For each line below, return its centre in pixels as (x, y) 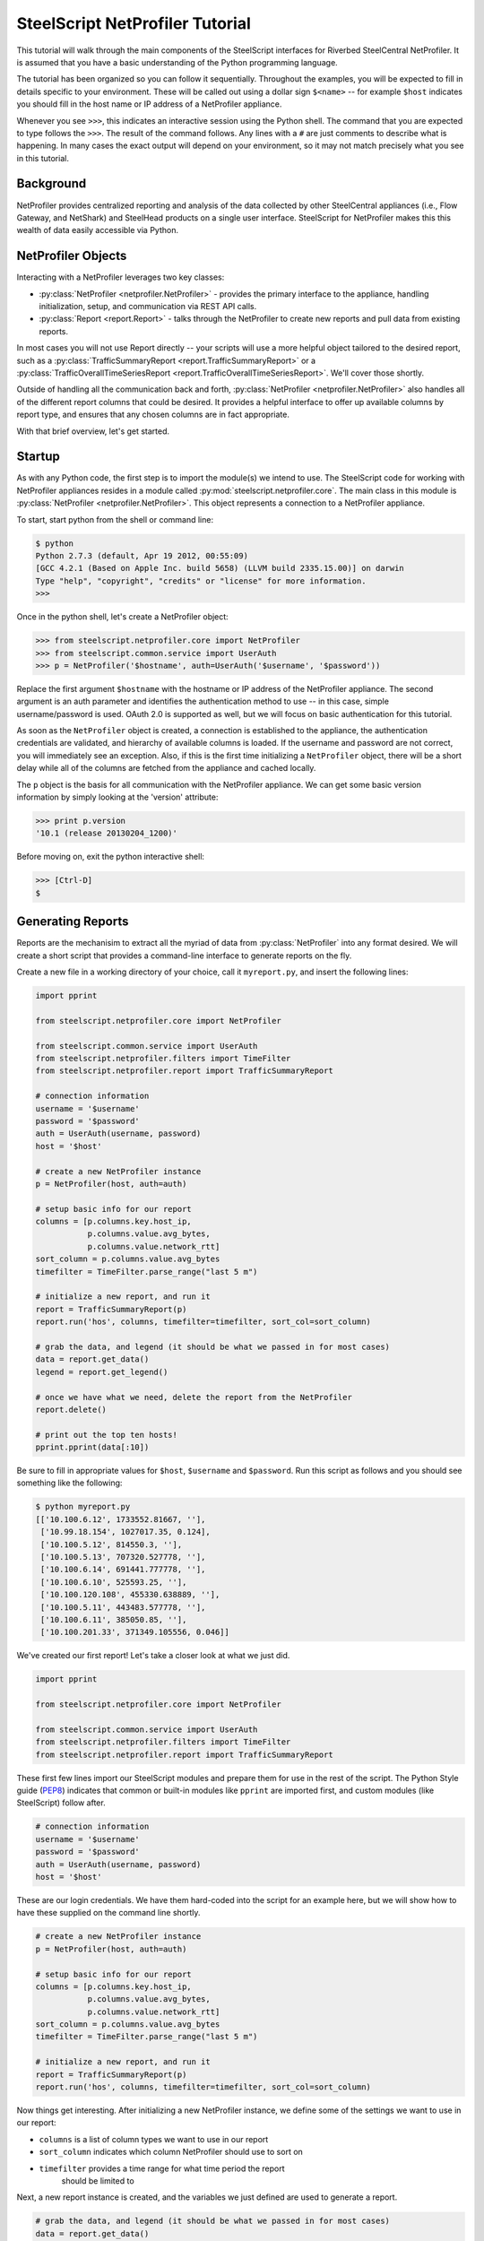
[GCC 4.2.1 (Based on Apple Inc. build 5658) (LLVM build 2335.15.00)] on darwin (220, 568)
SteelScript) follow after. (61, 1803)
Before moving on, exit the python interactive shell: (111, 857)
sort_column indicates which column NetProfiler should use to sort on (171, 2152)
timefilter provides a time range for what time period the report (162, 2168)
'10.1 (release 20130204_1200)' (107, 833)
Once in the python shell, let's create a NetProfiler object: (122, 617)
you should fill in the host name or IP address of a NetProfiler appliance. (149, 104)
